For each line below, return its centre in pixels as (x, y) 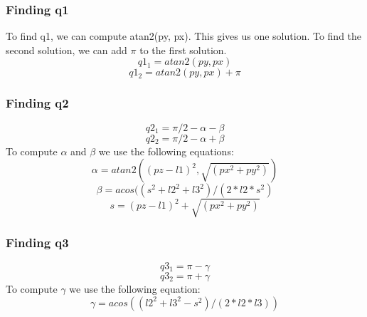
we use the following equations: (166, 151)
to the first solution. (183, 50)
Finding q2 (37, 103)
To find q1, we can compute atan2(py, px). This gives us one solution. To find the (184, 36)
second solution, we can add (67, 50)
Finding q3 (37, 242)
